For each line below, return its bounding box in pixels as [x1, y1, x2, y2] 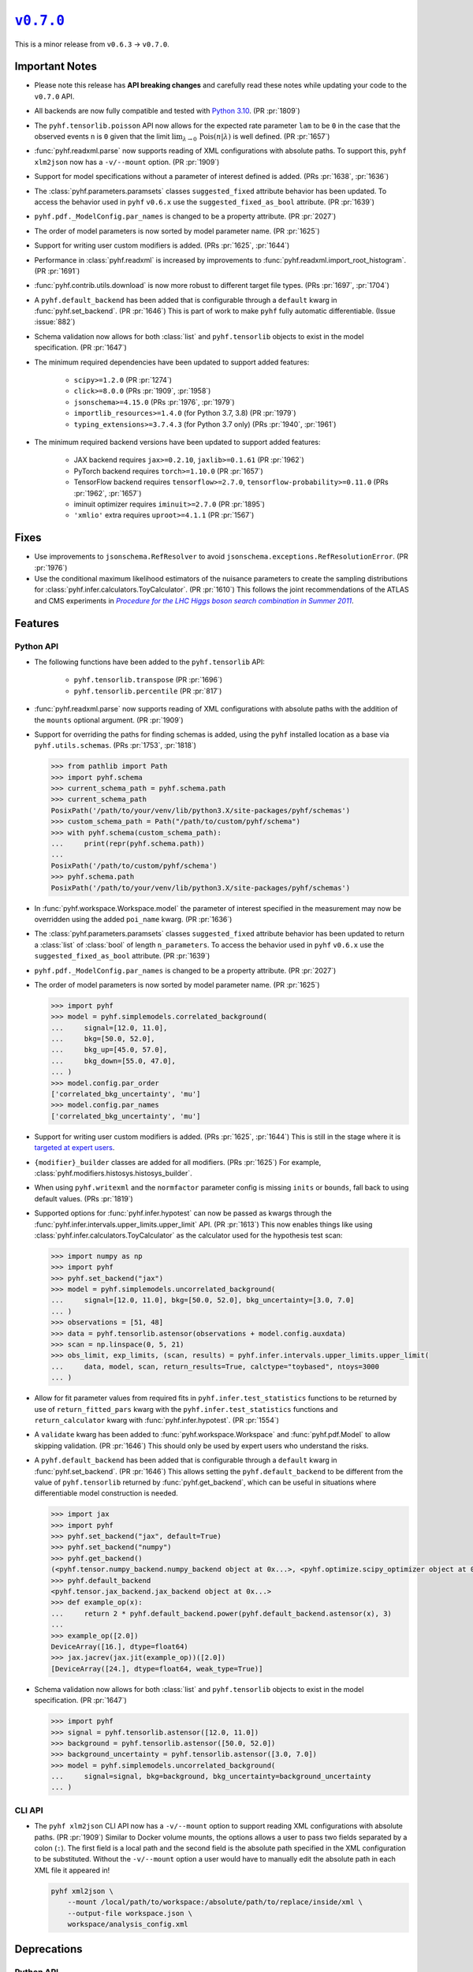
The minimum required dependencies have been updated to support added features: [34, 357, 310, 367]
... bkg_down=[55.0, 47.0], [50, 1056, 177, 1065]
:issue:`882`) [34, 317, 76, 327]
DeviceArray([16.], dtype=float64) [50, 1641, 188, 1651]
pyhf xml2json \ [50, 1886, 114, 1895]
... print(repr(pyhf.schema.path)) [50, 839, 205, 848]
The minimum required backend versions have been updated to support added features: [34, 438, 321, 446]
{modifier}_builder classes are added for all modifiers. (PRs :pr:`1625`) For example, [34, 1157, 322, 1167]
